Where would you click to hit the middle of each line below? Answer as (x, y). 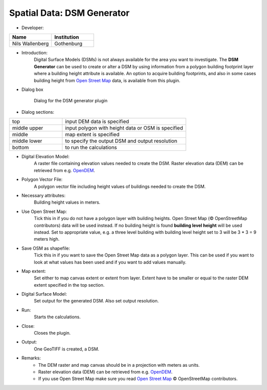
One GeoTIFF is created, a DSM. (67, 349)
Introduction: (35, 52)
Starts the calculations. (57, 317)
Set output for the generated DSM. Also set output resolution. (96, 301)
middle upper (28, 128)
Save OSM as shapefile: (46, 248)
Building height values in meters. (67, 202)
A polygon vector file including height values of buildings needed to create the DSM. (120, 186)
